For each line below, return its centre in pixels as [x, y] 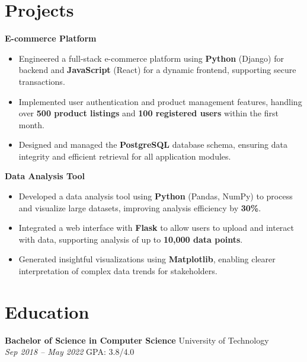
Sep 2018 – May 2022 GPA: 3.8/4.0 [70, 352]
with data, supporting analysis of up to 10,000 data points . [131, 239]
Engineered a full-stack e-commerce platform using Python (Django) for [151, 58]
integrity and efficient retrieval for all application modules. [125, 156]
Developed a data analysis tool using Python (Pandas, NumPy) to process [156, 196]
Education [47, 311]
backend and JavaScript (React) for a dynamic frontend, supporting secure [157, 70]
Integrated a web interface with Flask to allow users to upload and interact [156, 228]
